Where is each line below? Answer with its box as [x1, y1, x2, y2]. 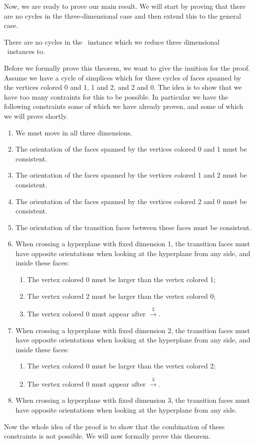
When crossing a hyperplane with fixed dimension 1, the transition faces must [15, 238, 250, 249]
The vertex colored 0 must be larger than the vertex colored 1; [27, 274, 216, 285]
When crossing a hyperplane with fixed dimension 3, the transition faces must [15, 395, 250, 405]
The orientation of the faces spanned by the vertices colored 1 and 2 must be [15, 170, 247, 180]
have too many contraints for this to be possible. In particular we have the [4, 91, 228, 102]
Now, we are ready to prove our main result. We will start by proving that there [4, 1, 246, 11]
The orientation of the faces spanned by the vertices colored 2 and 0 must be [15, 196, 247, 206]
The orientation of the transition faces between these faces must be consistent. [15, 222, 252, 232]
